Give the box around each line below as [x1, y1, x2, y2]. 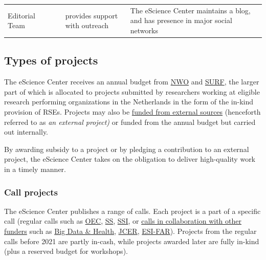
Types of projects [4, 52, 98, 68]
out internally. [4, 126, 49, 137]
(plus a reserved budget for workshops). [4, 246, 128, 256]
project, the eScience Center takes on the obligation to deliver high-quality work [4, 154, 256, 164]
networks [130, 25, 158, 35]
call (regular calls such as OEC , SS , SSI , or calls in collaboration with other [4, 215, 241, 226]
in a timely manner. [4, 163, 66, 174]
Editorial [8, 10, 35, 20]
